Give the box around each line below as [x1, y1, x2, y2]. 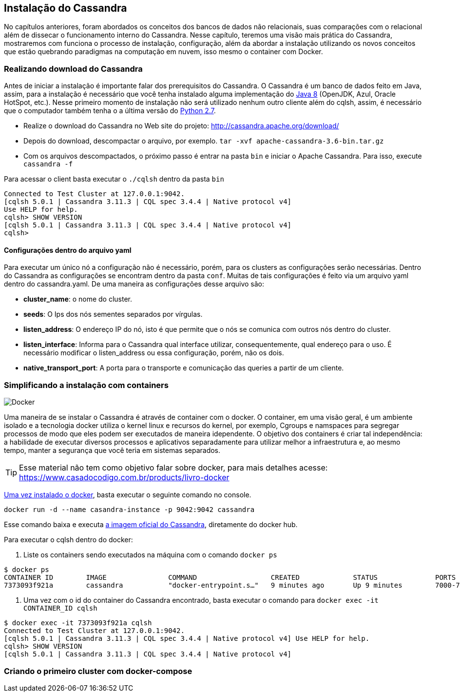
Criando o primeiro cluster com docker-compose [4, 666, 192, 676]
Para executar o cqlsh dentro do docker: [4, 535, 133, 544]
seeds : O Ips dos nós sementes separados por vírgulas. [23, 310, 203, 319]
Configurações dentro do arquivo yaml [4, 246, 132, 254]
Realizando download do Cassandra [4, 63, 143, 74]
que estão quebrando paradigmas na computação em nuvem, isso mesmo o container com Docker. [4, 47, 323, 56]
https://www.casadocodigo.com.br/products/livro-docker [19, 472, 230, 483]
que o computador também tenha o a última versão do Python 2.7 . [4, 106, 216, 115]
